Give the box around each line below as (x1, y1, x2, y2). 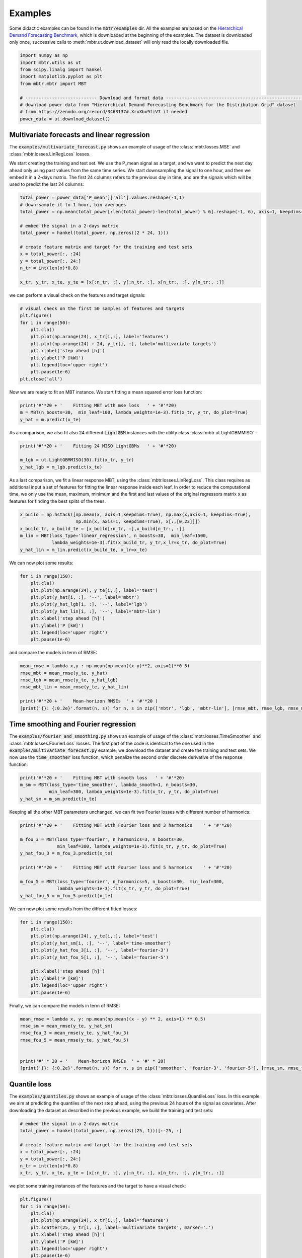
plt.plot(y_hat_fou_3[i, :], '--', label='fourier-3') (30, 948, 169, 953)
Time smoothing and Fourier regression (9, 720, 136, 729)
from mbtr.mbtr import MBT (20, 81, 87, 87)
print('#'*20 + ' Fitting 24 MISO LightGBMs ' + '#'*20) (20, 443, 177, 449)
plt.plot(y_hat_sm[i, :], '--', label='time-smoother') (30, 940, 172, 946)
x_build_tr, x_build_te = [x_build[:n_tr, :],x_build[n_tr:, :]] (20, 526, 185, 531)
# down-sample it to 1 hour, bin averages (20, 202, 126, 207)
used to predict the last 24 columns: (9, 181, 84, 187)
